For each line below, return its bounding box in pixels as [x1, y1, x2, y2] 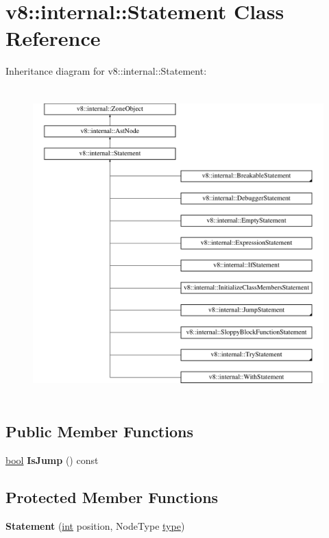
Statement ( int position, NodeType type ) [5, 519, 185, 533]
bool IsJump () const [5, 453, 99, 467]
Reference [5, 24, 101, 52]
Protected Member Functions [5, 487, 219, 508]
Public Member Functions [5, 421, 193, 442]
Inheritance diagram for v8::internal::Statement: [5, 64, 207, 78]
